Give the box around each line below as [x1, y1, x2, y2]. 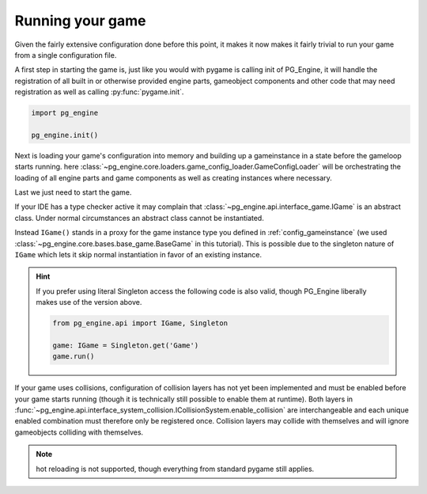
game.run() [52, 352, 95, 361]
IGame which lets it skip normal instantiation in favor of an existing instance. [14, 249, 263, 259]
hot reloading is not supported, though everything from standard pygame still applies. [36, 464, 315, 473]
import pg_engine [31, 108, 99, 118]
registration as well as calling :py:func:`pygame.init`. [14, 87, 184, 97]
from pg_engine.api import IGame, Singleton [52, 319, 229, 328]
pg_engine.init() [31, 131, 99, 139]
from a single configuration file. [14, 50, 117, 59]
